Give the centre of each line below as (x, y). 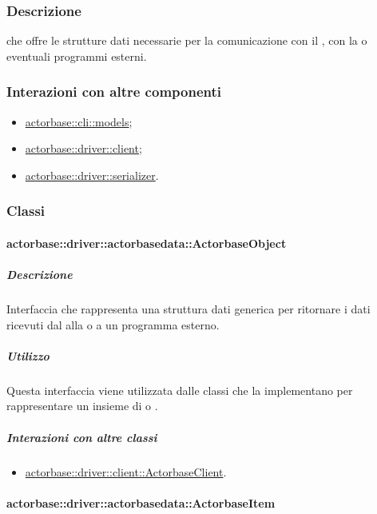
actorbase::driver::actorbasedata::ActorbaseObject (147, 243)
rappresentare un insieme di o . (82, 406)
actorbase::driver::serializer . (92, 175)
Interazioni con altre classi (82, 437)
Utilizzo (28, 355)
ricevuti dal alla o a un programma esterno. (113, 324)
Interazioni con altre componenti (114, 92)
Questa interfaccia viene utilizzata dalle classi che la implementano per (180, 390)
